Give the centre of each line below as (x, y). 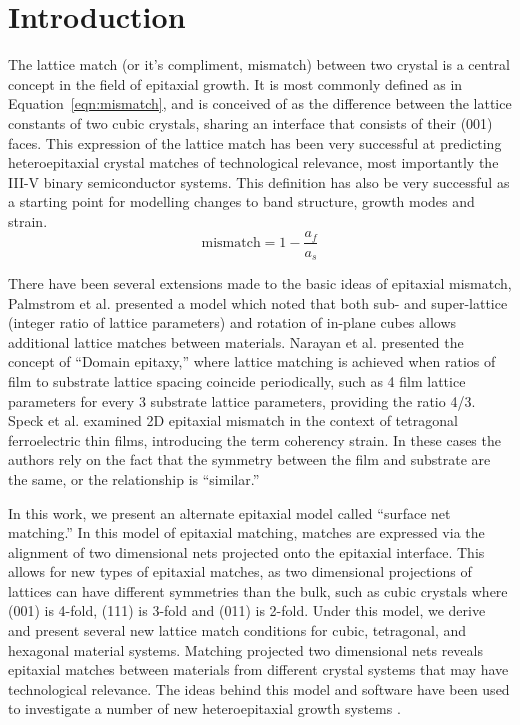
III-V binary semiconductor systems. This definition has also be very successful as (259, 181)
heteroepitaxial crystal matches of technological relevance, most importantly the (253, 162)
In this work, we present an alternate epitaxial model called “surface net (229, 512)
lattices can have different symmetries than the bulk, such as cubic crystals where (258, 590)
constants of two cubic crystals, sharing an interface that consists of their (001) (250, 122)
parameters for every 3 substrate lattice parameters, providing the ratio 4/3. (242, 400)
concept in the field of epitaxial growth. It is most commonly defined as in (235, 83)
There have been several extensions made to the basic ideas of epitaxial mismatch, (260, 282)
